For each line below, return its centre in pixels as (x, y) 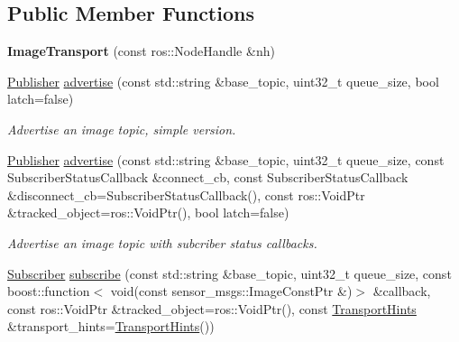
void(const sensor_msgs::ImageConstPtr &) (231, 291)
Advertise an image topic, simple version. (122, 129)
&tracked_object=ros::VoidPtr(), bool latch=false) (148, 213)
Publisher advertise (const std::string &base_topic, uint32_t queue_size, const (226, 159)
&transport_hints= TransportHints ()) (111, 326)
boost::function (49, 291)
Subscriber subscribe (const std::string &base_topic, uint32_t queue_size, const (229, 273)
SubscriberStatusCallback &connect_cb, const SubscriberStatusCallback (208, 177)
